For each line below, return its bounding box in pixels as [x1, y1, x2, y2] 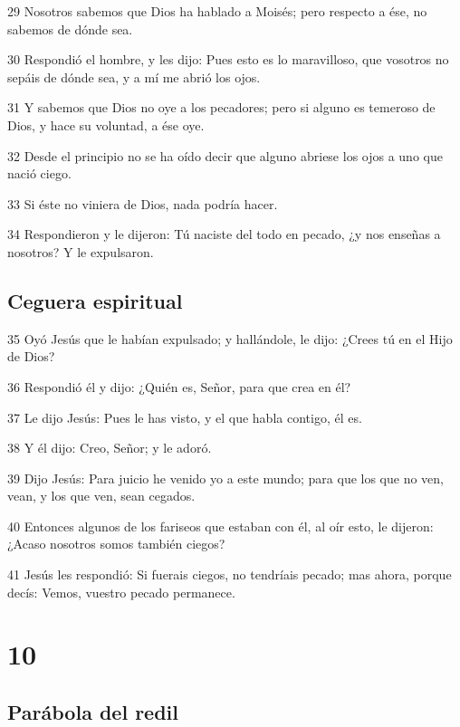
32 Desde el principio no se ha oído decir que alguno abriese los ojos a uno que [7, 146, 443, 165]
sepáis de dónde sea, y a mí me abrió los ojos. [7, 67, 261, 86]
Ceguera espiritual [7, 286, 183, 314]
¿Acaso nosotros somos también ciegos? [7, 534, 225, 553]
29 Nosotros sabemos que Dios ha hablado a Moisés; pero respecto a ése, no [7, 2, 427, 20]
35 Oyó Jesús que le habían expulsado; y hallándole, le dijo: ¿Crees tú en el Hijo [7, 329, 453, 348]
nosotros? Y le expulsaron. [7, 242, 154, 261]
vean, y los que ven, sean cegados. [7, 486, 196, 505]
